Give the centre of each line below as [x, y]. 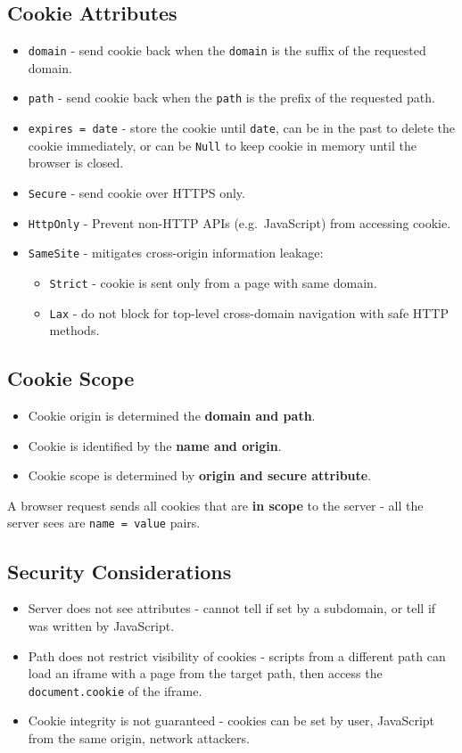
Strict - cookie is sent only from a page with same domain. [213, 282]
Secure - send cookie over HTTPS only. [136, 193]
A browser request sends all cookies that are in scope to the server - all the [215, 505]
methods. [74, 330]
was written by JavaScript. [101, 625]
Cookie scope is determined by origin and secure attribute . [200, 475]
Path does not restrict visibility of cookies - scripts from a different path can [237, 655]
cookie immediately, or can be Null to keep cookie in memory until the [222, 145]
